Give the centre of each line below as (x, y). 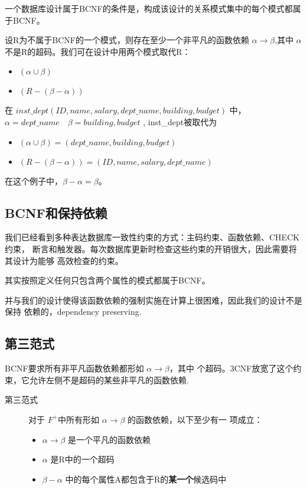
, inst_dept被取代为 (180, 121)
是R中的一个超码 (82, 459)
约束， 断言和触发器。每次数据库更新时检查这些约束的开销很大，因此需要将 (151, 248)
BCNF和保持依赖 (56, 212)
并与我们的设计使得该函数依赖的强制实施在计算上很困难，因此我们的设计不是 (153, 300)
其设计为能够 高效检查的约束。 (64, 260)
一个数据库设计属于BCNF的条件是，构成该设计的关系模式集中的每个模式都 (149, 8)
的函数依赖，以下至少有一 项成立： (195, 419)
